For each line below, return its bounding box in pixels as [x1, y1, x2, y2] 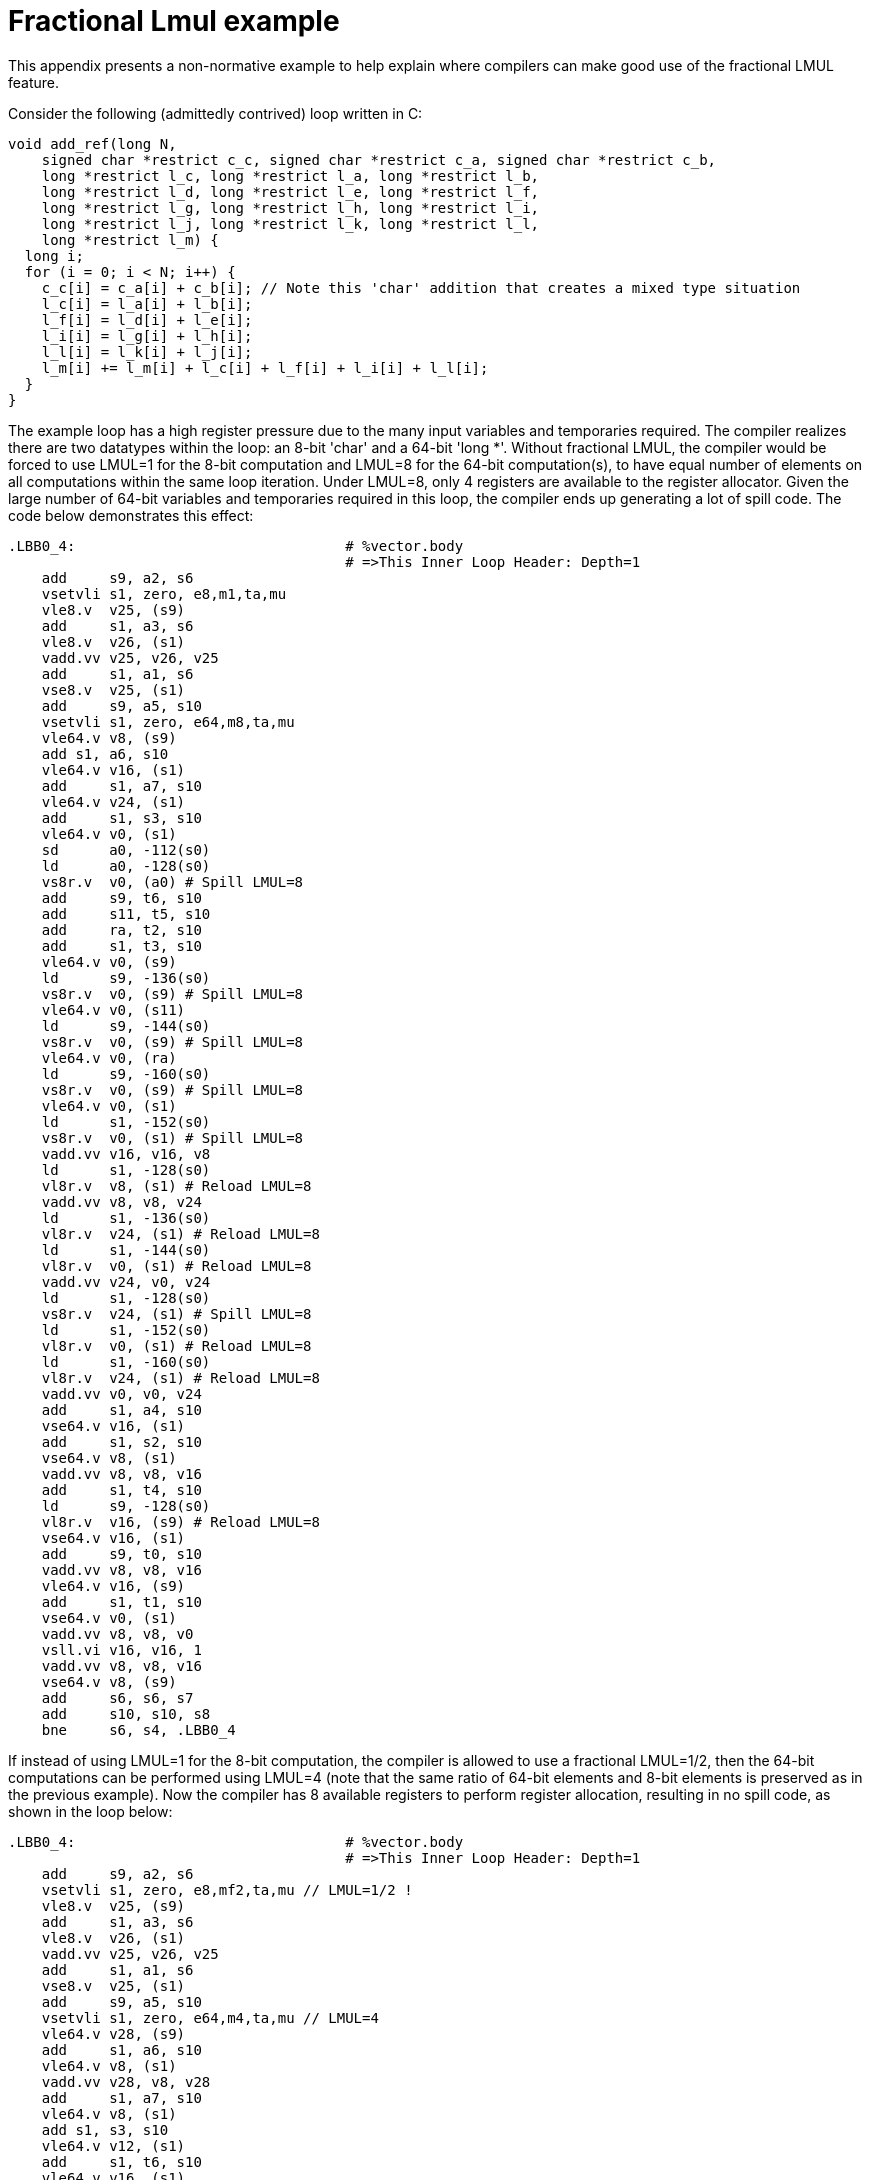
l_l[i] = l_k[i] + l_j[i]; [41, 343, 253, 360]
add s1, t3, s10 [41, 937, 202, 954]
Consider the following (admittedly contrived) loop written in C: [8, 104, 423, 122]
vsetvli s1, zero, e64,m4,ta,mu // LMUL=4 [41, 2009, 379, 2026]
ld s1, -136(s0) [41, 1209, 211, 1226]
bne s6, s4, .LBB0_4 [41, 1721, 236, 1738]
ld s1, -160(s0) [41, 1353, 211, 1370]
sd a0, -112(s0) [41, 841, 211, 858]
